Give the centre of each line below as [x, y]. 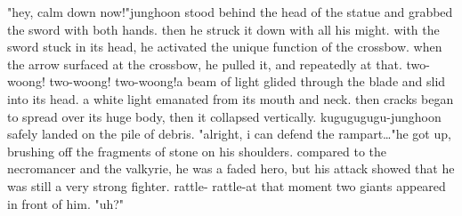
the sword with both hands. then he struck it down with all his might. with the [223, 29]
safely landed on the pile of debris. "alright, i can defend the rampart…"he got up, [229, 134]
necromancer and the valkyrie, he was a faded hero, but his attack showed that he [231, 168]
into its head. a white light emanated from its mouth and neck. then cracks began [231, 98]
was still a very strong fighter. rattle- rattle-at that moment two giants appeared [227, 185]
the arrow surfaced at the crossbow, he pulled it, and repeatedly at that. [205, 64]
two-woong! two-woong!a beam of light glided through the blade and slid [247, 81]
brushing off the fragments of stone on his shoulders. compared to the [197, 151]
